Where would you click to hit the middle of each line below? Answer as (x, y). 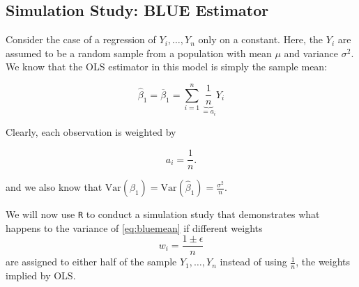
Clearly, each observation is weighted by (91, 132)
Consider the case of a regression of (81, 39)
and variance (311, 53)
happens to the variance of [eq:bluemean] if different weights (134, 227)
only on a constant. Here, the (261, 39)
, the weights (323, 262)
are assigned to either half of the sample (91, 262)
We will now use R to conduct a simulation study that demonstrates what (163, 214)
